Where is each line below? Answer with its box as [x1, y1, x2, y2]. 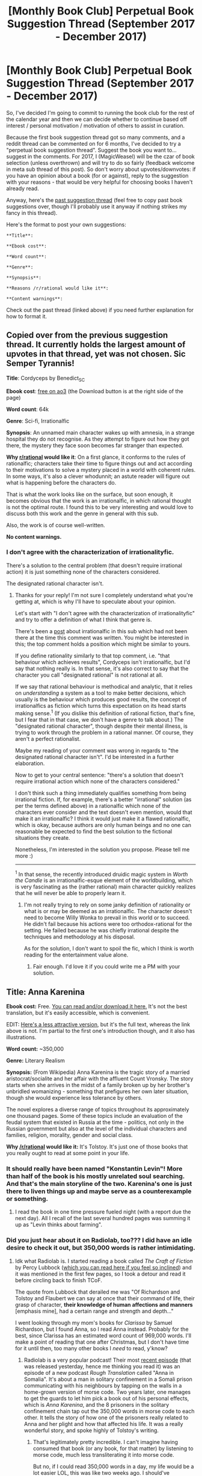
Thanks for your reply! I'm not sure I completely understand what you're [14, 591, 194, 598]
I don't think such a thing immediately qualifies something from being [14, 789, 186, 796]
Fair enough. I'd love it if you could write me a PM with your [32, 963, 180, 970]
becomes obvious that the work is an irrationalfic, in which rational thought [6, 497, 191, 504]
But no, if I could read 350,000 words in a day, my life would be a [32, 1463, 194, 1470]
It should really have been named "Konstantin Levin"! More [6, 1164, 183, 1173]
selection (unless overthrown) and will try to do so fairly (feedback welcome [6, 159, 195, 166]
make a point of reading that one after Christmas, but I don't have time [14, 1338, 189, 1345]
